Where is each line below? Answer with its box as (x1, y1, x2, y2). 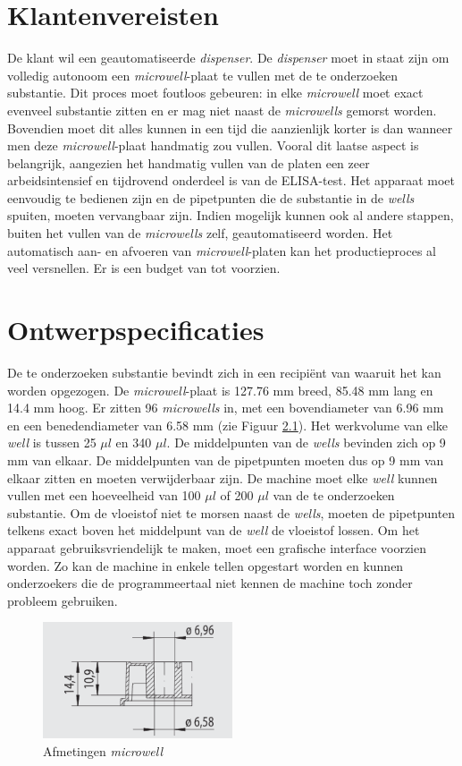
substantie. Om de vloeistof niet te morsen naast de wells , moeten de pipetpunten (7, 503, 456, 522)
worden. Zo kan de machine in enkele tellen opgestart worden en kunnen (7, 556, 404, 574)
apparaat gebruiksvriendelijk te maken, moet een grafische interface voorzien (7, 538, 426, 557)
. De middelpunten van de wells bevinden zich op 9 (166, 433, 446, 452)
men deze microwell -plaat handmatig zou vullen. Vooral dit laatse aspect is (7, 136, 419, 155)
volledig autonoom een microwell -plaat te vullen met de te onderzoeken (7, 65, 398, 84)
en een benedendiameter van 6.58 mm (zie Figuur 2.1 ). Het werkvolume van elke (7, 415, 448, 434)
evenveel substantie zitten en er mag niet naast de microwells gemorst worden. (7, 100, 437, 119)
